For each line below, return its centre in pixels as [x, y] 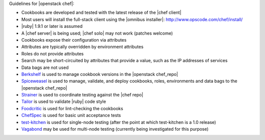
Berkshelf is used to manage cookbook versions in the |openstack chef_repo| [100, 74]
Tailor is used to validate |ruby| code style [64, 102]
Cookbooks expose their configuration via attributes [74, 40]
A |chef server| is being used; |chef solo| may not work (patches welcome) [97, 33]
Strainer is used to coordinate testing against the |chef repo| [82, 95]
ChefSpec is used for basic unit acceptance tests [71, 116]
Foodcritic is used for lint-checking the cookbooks [72, 108]
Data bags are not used [45, 67]
